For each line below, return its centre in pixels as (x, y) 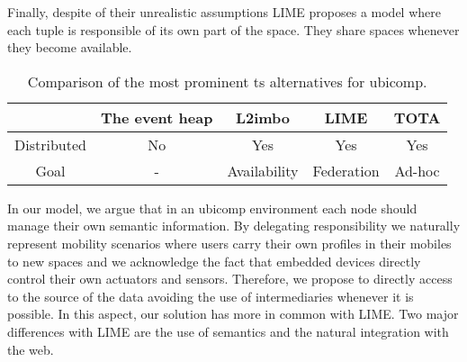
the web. (31, 349)
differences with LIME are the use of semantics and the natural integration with (228, 331)
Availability (263, 170)
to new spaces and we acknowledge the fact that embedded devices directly (214, 261)
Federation (346, 170)
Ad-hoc (417, 170)
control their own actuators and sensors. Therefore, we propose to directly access (230, 279)
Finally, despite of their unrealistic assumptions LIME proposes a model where (224, 12)
